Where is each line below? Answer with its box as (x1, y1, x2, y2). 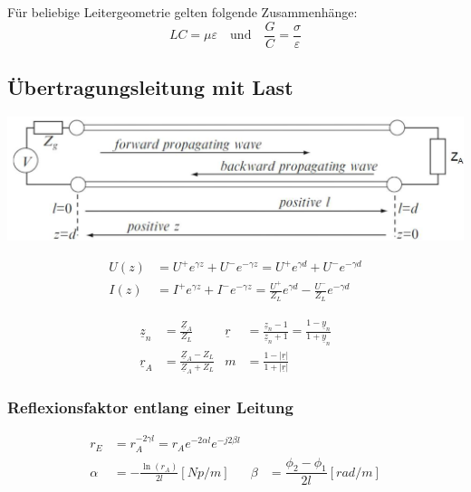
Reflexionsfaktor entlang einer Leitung (7, 395, 293, 418)
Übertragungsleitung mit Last (7, 73, 293, 101)
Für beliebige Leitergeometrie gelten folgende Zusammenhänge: (7, 3, 358, 21)
